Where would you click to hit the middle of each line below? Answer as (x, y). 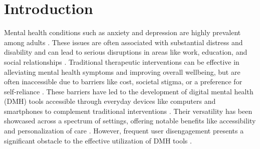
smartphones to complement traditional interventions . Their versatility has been (128, 111)
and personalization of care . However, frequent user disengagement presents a (124, 131)
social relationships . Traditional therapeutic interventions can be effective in (122, 61)
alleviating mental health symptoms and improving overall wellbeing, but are (122, 71)
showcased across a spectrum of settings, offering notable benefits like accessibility (130, 121)
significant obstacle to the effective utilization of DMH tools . (98, 140)
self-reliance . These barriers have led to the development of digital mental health (129, 91)
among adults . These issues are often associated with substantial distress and (123, 42)
